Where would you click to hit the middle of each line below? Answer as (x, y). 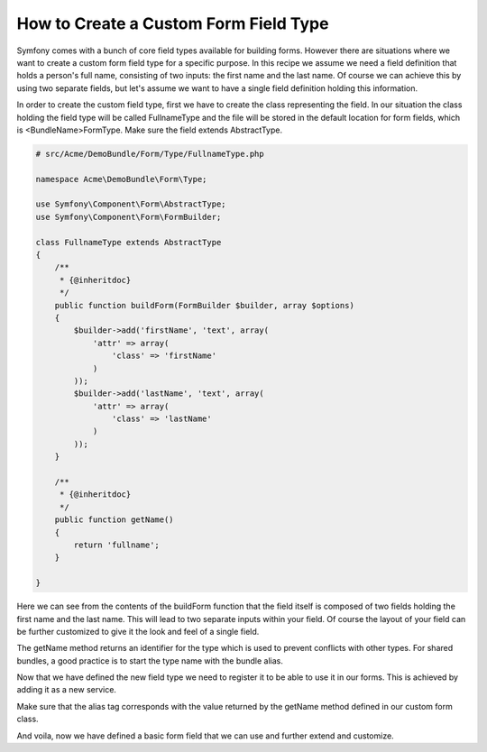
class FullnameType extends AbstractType (129, 242)
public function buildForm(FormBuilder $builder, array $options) (205, 305)
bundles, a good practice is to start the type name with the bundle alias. (150, 660)
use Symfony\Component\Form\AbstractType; (131, 204)
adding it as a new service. (67, 690)
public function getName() (115, 520)
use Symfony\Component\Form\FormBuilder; (129, 217)
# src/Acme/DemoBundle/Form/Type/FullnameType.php (150, 154)
